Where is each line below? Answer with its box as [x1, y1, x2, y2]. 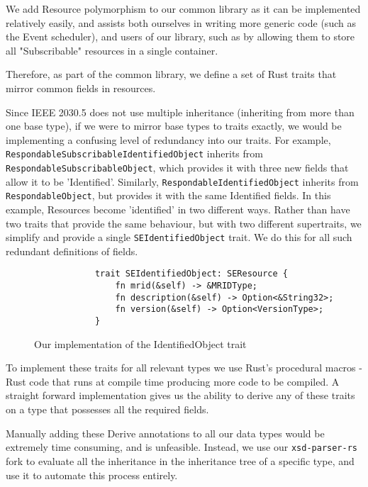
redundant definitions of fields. [6, 243, 138, 258]
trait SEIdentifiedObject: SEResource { [94, 269, 288, 279]
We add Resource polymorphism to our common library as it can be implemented [6, 1, 361, 16]
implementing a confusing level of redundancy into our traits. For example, [6, 132, 331, 147]
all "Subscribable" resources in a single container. [6, 43, 218, 57]
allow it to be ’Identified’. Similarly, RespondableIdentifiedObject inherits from [6, 174, 359, 189]
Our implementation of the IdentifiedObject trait [34, 336, 247, 351]
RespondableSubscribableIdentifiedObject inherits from [6, 146, 263, 161]
